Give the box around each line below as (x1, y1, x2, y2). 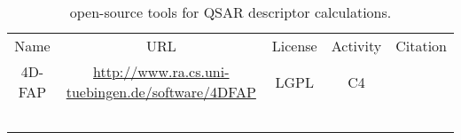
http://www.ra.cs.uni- (93, 61, 230, 82)
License (271, 35, 317, 56)
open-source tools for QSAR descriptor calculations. (69, 2, 392, 22)
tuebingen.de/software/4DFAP (66, 82, 256, 102)
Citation (395, 35, 447, 56)
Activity (331, 35, 382, 56)
